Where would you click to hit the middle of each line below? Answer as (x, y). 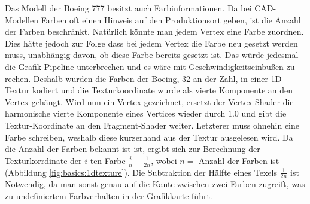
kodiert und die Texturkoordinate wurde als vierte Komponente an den (162, 90)
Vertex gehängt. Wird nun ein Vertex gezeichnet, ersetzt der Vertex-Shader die (149, 101)
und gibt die (264, 113)
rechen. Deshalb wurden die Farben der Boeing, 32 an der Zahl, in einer (136, 78)
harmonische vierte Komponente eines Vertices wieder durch (115, 113)
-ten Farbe (107, 160)
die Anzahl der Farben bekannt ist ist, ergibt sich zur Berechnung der (133, 149)
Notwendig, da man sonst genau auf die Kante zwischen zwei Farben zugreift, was (155, 184)
